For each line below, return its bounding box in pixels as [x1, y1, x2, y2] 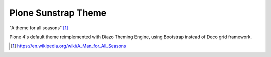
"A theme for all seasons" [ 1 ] [9, 25, 68, 31]
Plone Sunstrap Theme [9, 7, 107, 18]
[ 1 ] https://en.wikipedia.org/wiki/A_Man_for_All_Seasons [11, 43, 126, 49]
